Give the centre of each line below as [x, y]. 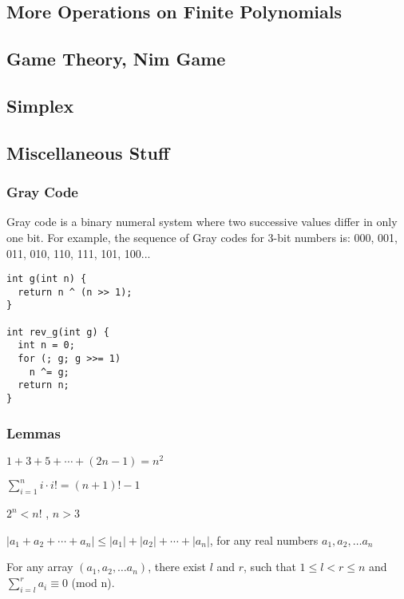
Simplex [40, 105]
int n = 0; [46, 345]
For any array [40, 567]
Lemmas [34, 432]
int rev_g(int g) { [58, 332]
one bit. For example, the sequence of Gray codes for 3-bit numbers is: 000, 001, [202, 237]
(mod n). [93, 583]
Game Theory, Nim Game [116, 59]
